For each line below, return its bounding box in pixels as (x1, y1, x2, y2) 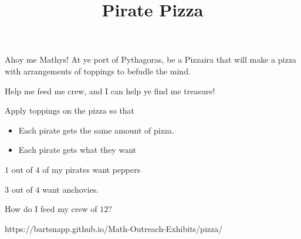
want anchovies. (42, 183, 99, 195)
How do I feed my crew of (5, 203, 97, 215)
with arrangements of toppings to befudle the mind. (5, 64, 191, 77)
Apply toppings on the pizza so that (5, 104, 135, 117)
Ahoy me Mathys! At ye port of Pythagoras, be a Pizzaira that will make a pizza (5, 53, 296, 66)
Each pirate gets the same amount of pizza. (18, 124, 174, 136)
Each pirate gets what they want (18, 144, 136, 156)
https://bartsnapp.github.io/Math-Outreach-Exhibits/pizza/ (5, 222, 223, 234)
